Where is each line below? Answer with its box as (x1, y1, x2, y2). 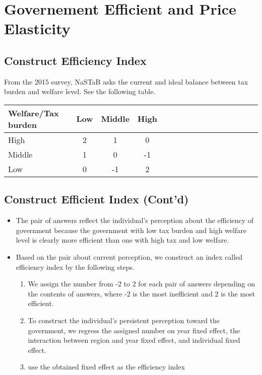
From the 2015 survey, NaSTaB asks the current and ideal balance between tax (4, 76, 248, 87)
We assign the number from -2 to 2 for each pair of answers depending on (28, 278, 255, 289)
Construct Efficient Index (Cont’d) (4, 191, 189, 207)
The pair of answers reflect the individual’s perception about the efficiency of (16, 215, 254, 226)
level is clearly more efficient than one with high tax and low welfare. (16, 235, 229, 245)
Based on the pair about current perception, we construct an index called (16, 251, 243, 262)
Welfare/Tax (8, 107, 59, 119)
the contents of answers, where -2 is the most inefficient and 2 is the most (28, 288, 255, 298)
